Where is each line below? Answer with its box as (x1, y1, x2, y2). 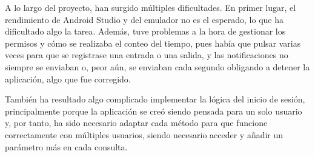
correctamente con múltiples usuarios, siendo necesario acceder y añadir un (5, 128, 283, 141)
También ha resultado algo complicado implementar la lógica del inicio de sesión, (5, 93, 305, 105)
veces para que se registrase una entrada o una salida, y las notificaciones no (5, 48, 288, 61)
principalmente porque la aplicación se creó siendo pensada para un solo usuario (5, 104, 302, 117)
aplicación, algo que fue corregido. (5, 72, 131, 85)
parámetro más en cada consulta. (5, 140, 128, 153)
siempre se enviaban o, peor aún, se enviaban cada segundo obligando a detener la (5, 60, 310, 73)
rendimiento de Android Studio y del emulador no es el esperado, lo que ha (5, 13, 283, 25)
